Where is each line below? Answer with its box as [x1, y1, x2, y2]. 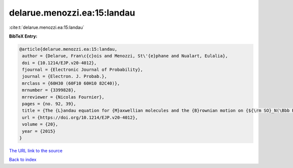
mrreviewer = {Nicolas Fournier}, [22, 94, 105, 100]
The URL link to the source [9, 147, 63, 153]
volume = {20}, [22, 122, 59, 127]
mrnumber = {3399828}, [22, 87, 77, 93]
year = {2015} [22, 128, 56, 134]
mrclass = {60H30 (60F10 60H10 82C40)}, [22, 81, 120, 86]
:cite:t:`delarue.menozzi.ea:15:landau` [9, 24, 84, 30]
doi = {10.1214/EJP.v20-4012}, [22, 60, 97, 65]
